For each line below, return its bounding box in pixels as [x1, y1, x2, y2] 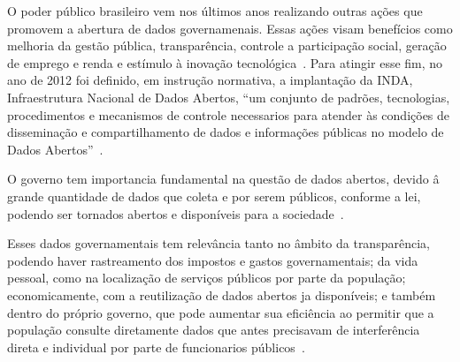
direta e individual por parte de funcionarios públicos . [7, 337, 305, 356]
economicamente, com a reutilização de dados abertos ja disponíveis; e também [7, 285, 436, 304]
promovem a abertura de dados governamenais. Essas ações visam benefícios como [7, 19, 453, 37]
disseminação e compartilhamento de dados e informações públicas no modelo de [7, 123, 444, 141]
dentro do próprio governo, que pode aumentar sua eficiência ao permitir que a [7, 303, 434, 321]
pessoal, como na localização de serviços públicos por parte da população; [7, 268, 406, 287]
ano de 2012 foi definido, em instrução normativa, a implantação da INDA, [7, 71, 413, 89]
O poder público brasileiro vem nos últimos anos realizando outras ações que [7, 2, 423, 19]
